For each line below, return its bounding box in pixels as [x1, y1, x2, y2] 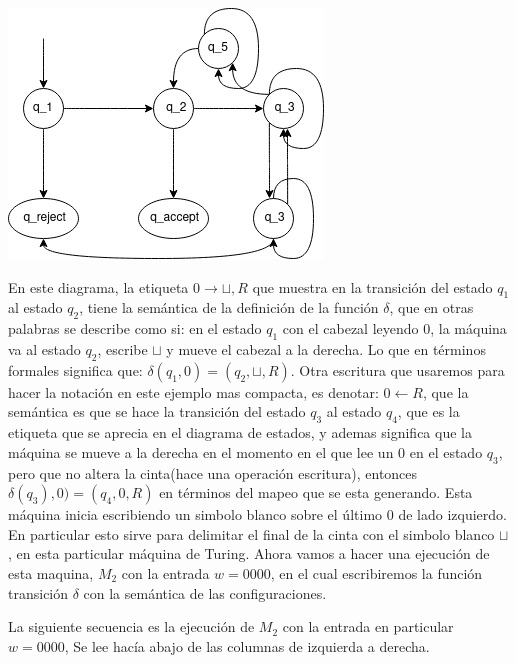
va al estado [8, 338, 81, 359]
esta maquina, [8, 562, 94, 583]
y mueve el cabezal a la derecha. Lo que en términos [166, 338, 486, 359]
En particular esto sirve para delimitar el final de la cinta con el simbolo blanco [8, 523, 495, 544]
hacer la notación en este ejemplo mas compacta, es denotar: [8, 381, 379, 402]
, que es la [397, 401, 460, 422]
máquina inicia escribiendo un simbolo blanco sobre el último [8, 504, 383, 525]
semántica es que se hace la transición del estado [8, 401, 306, 422]
